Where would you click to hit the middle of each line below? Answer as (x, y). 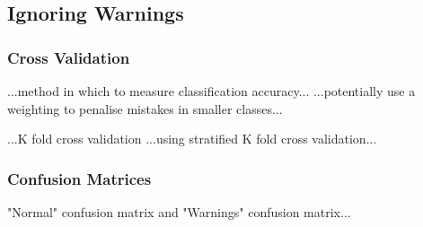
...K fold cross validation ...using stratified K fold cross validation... (192, 139)
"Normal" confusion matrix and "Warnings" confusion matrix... (179, 212)
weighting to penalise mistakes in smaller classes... (145, 108)
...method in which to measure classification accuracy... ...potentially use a (211, 91)
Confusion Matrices (79, 178)
